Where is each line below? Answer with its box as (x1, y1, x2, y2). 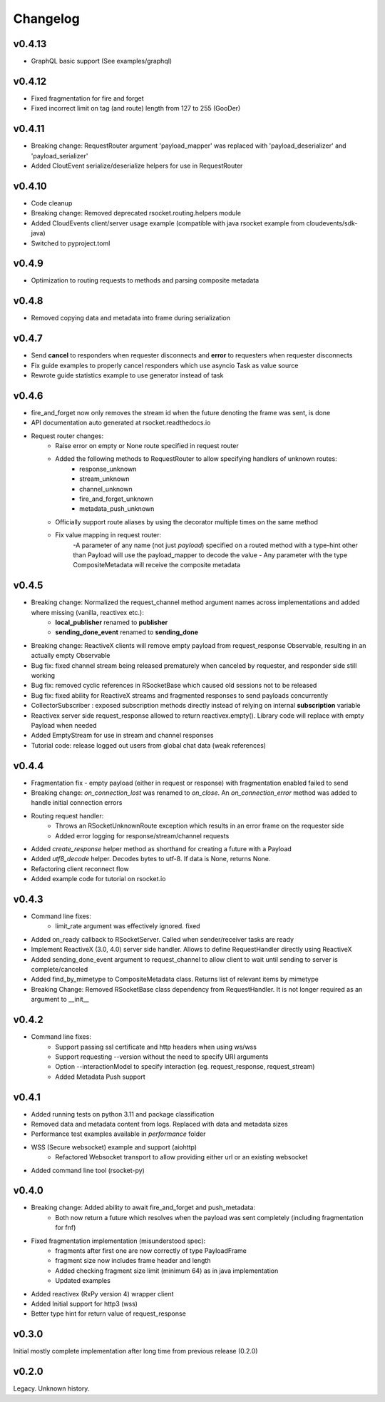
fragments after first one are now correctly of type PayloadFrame (55, 1246, 247, 1255)
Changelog (13, 11, 80, 26)
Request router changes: (31, 432, 103, 440)
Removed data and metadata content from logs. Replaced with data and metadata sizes (31, 1119, 288, 1128)
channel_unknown (79, 484, 133, 493)
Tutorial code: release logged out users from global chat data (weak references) (31, 741, 267, 749)
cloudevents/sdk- (306, 218, 358, 228)
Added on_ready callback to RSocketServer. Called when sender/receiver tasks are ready (31, 935, 294, 943)
